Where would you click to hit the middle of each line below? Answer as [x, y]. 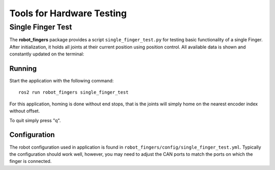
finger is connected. [31, 161]
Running [23, 68]
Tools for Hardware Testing [68, 13]
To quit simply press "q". [35, 120]
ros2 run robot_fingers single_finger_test [74, 92]
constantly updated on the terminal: [47, 54]
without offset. [25, 111]
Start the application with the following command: [62, 81]
